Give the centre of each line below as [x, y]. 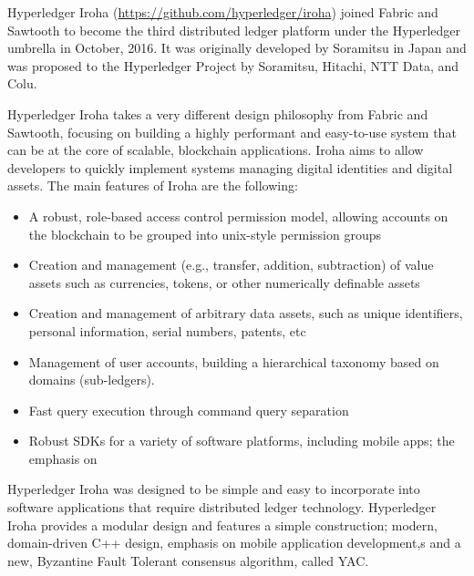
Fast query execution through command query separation [189, 410]
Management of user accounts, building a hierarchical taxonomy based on [234, 361]
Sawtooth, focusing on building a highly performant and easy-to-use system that [232, 132]
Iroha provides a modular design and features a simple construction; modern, [222, 525]
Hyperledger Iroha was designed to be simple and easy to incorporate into [214, 489]
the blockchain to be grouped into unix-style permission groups [205, 234]
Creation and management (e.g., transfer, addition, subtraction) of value [231, 265]
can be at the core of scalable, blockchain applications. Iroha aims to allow [216, 150]
